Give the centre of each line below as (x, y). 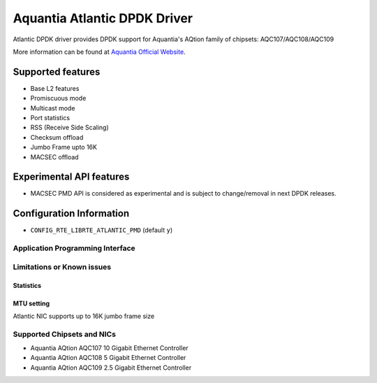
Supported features (57, 72)
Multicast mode (53, 108)
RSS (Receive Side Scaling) (69, 128)
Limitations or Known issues (62, 267)
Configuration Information (71, 214)
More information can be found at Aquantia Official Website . (99, 52)
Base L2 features (55, 88)
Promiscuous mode (58, 99)
